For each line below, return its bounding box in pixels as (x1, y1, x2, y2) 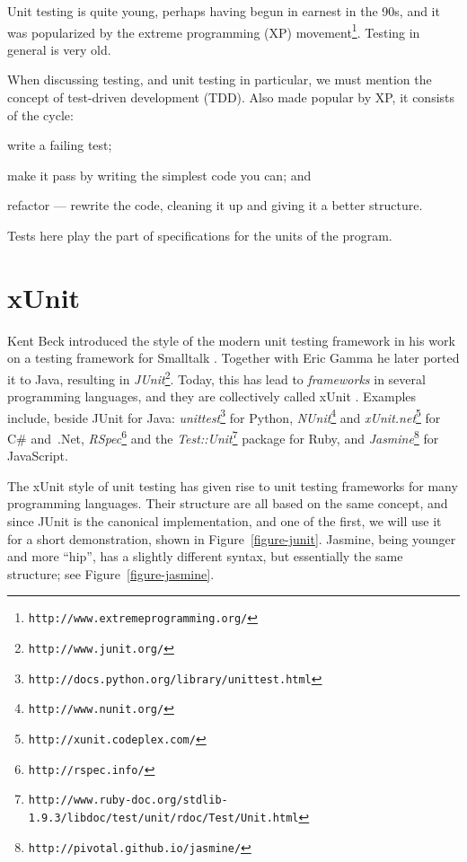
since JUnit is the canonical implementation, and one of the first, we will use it (7, 512, 442, 531)
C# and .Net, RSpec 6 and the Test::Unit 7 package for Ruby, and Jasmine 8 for (7, 427, 439, 447)
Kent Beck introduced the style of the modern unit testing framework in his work (7, 330, 455, 349)
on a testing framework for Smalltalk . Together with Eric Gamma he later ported (7, 348, 460, 367)
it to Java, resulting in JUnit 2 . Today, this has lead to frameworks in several (7, 366, 426, 388)
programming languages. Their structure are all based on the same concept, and (7, 494, 448, 513)
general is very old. (7, 40, 111, 58)
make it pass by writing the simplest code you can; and (7, 165, 312, 184)
